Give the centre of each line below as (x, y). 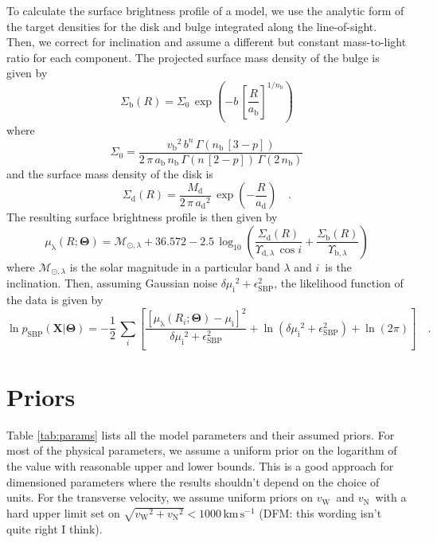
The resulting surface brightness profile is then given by (142, 217)
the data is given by (55, 300)
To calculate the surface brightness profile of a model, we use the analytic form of (205, 10)
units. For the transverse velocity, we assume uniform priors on (160, 497)
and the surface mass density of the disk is (110, 173)
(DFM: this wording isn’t (320, 512)
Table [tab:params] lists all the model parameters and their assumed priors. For (201, 434)
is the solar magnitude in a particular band (175, 266)
